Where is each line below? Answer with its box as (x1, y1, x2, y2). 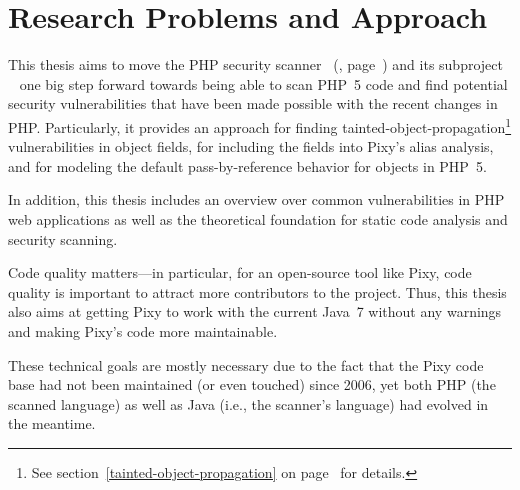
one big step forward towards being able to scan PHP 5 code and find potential (19, 73, 508, 94)
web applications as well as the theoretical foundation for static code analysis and (8, 208, 508, 229)
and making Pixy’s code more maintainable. (8, 320, 278, 341)
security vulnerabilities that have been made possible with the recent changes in (8, 93, 498, 114)
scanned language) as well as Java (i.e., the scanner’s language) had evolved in (8, 393, 489, 414)
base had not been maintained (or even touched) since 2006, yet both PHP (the (8, 374, 496, 395)
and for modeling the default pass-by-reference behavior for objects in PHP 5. (8, 155, 487, 176)
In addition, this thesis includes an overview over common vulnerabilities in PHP (8, 189, 505, 210)
